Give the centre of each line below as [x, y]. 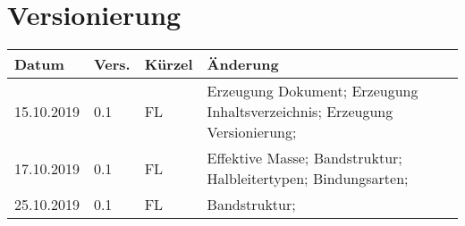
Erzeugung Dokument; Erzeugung [313, 91]
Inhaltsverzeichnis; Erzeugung [300, 112]
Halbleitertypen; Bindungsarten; [308, 179]
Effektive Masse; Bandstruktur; [304, 158]
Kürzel [169, 64]
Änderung [243, 64]
